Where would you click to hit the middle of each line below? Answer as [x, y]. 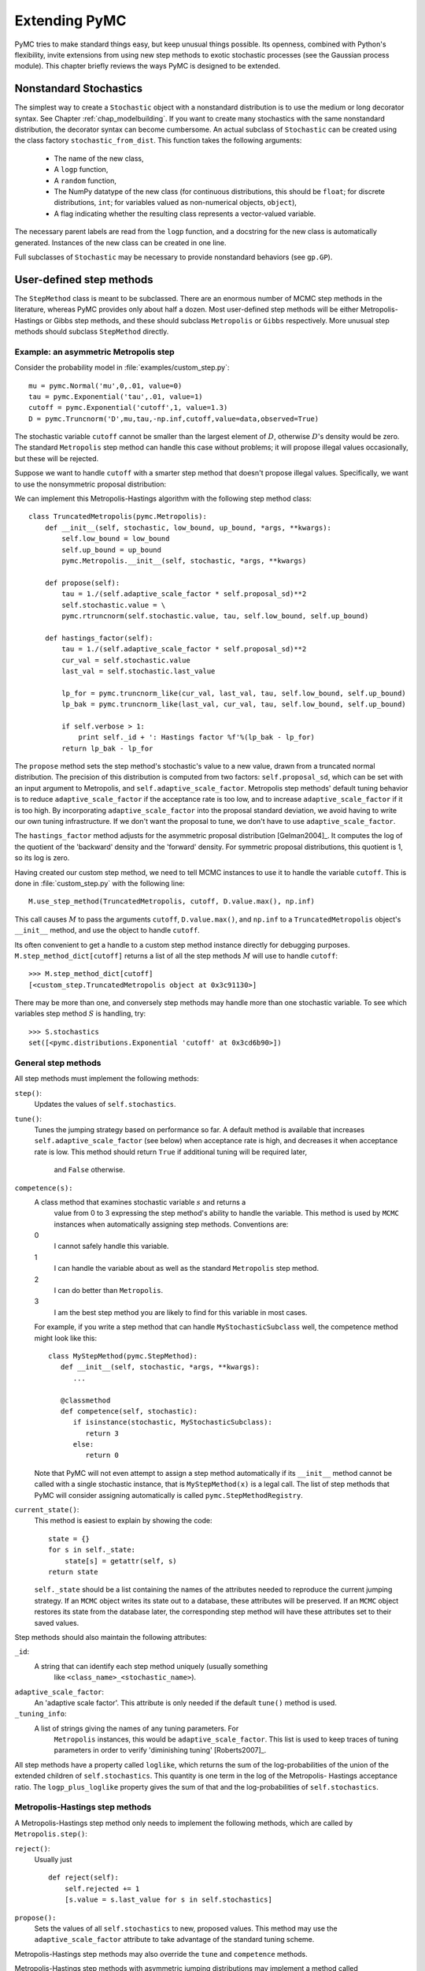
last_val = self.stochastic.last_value [139, 671]
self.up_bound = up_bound [111, 550]
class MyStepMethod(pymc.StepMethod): [123, 1356]
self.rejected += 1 [102, 1889]
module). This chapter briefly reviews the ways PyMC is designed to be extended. [148, 66]
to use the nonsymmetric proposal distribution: [91, 484]
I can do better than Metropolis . [109, 1291]
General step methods [58, 1063]
